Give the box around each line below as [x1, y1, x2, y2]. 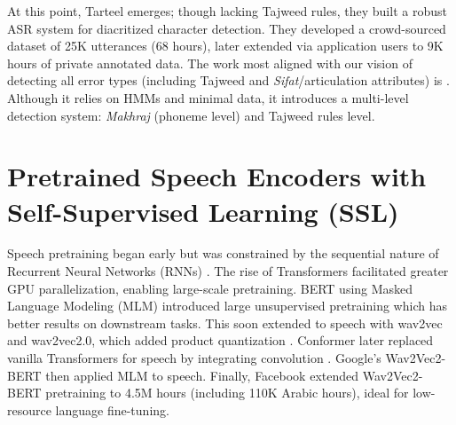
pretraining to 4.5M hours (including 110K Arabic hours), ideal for [45, 383, 409, 402]
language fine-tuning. [55, 400, 169, 419]
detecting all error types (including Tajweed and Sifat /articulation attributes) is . [7, 71, 450, 90]
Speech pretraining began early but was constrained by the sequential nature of [7, 244, 439, 263]
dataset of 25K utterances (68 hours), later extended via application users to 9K [7, 36, 444, 55]
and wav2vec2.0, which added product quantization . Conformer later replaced [7, 331, 434, 350]
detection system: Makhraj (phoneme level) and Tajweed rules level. [7, 106, 375, 124]
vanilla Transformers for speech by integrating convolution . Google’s [7, 349, 381, 367]
